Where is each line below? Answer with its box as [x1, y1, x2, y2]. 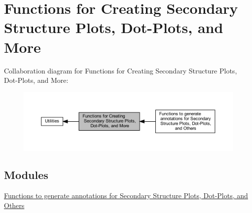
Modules [4, 167, 48, 182]
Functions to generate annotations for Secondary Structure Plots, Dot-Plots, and [4, 190, 248, 201]
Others [4, 200, 25, 210]
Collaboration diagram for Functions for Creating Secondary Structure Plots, [4, 65, 237, 75]
